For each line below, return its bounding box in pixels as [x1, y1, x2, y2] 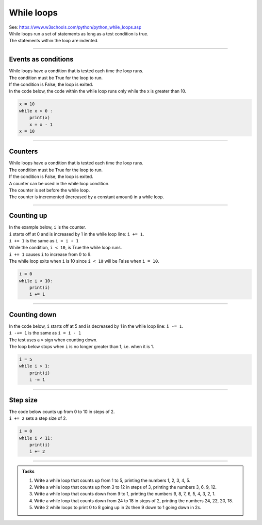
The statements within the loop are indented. [9, 38, 99, 44]
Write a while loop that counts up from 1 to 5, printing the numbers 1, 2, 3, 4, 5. [34, 477, 191, 483]
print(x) [29, 115, 50, 121]
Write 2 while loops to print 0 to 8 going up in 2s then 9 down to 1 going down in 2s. [34, 505, 201, 510]
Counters [9, 147, 38, 156]
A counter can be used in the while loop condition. [9, 180, 110, 186]
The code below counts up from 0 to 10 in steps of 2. [9, 409, 115, 414]
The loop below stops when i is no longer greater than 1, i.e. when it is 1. [9, 344, 154, 350]
